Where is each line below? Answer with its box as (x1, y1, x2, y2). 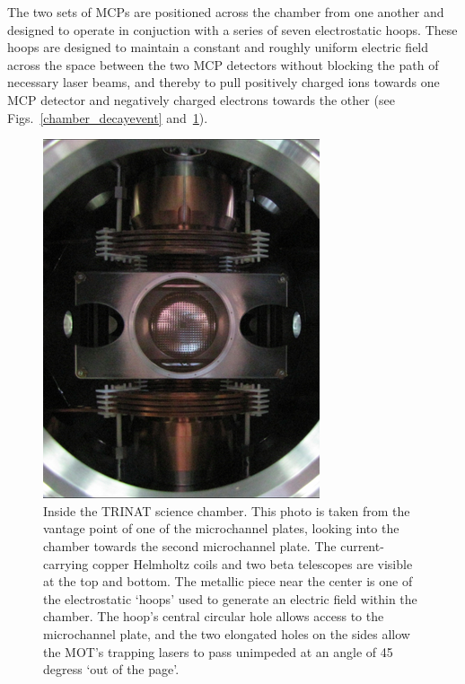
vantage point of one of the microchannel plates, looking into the (43, 519, 399, 538)
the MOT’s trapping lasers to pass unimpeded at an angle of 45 (43, 642, 393, 661)
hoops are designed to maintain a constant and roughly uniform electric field (7, 38, 429, 57)
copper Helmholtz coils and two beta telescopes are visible (92, 554, 413, 573)
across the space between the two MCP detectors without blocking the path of (7, 55, 439, 74)
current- (340, 536, 384, 555)
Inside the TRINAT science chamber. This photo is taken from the (43, 501, 410, 520)
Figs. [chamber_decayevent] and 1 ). (7, 108, 208, 127)
